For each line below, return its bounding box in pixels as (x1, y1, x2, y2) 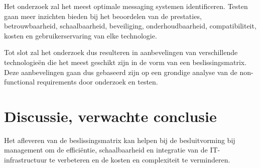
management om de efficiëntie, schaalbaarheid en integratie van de (4, 144, 208, 155)
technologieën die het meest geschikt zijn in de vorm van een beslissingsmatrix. (4, 56, 247, 67)
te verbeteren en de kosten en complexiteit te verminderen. (49, 154, 230, 165)
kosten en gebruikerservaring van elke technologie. (4, 30, 157, 40)
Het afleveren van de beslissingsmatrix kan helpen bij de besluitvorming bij (4, 134, 235, 145)
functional (4, 76, 35, 87)
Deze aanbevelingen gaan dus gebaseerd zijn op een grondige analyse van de (4, 66, 237, 77)
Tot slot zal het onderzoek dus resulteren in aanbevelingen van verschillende (4, 47, 238, 57)
